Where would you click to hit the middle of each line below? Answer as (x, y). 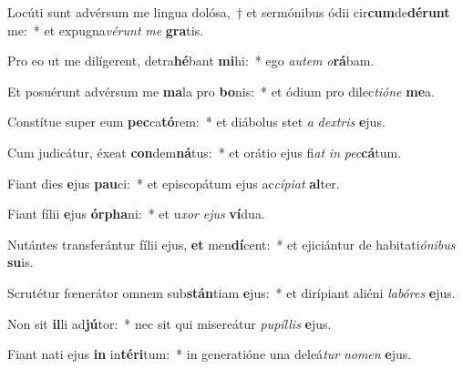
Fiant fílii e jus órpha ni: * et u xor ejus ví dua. (136, 214)
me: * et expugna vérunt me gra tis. (106, 30)
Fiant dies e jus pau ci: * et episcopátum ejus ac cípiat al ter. (174, 183)
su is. (21, 262)
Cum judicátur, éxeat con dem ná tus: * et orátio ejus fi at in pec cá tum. (205, 152)
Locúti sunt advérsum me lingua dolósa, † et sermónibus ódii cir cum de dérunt (229, 12)
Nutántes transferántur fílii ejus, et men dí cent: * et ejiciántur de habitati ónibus (231, 244)
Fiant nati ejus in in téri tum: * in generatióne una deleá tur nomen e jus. (210, 354)
